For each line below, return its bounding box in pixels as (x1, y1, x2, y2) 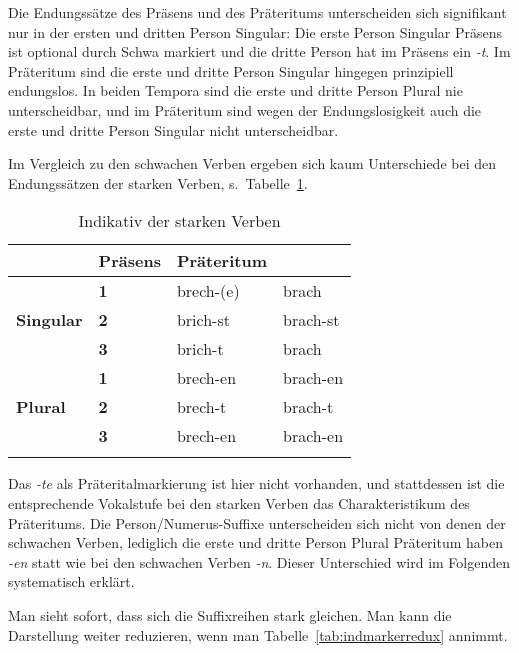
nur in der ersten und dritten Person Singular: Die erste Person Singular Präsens (8, 21, 503, 42)
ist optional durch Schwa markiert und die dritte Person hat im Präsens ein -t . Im (8, 41, 511, 62)
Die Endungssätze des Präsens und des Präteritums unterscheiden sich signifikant (8, 2, 507, 22)
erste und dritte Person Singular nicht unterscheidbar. (8, 119, 339, 140)
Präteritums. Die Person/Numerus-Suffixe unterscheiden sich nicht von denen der (8, 512, 506, 533)
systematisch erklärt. (8, 571, 135, 592)
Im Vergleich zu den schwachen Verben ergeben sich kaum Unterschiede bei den (8, 153, 496, 174)
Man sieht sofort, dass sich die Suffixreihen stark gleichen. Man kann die (8, 604, 452, 625)
